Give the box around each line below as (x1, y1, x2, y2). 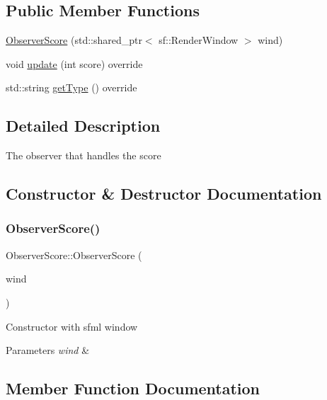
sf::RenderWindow (159, 33, 239, 47)
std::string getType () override (6, 80, 137, 95)
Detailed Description (6, 115, 161, 137)
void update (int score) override (6, 56, 143, 71)
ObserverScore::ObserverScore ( (6, 247, 142, 262)
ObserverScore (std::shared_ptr (6, 33, 142, 47)
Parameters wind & (6, 343, 90, 358)
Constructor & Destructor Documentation (6, 183, 322, 205)
